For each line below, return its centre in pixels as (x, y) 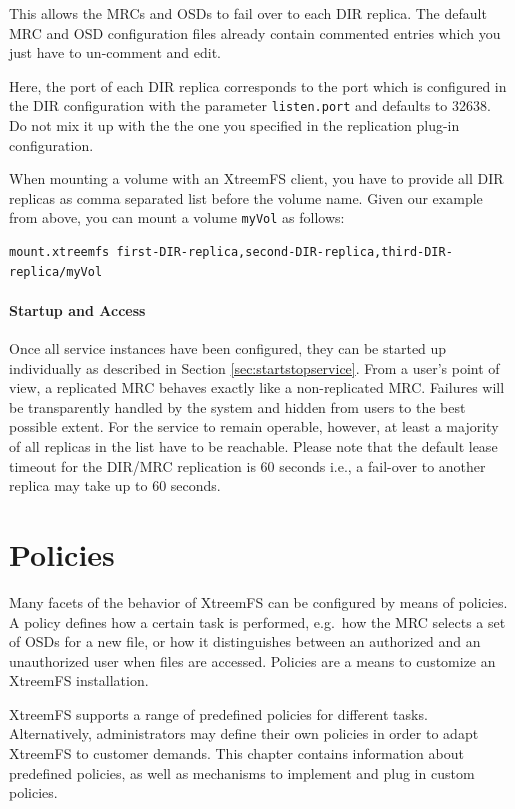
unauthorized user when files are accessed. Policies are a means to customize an (252, 660)
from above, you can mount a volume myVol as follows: (177, 217)
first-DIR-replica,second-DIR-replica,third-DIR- (284, 252)
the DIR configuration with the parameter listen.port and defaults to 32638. (250, 105)
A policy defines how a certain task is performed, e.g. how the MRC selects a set (257, 621)
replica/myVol (56, 271)
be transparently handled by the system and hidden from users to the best (237, 406)
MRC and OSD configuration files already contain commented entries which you (255, 32)
